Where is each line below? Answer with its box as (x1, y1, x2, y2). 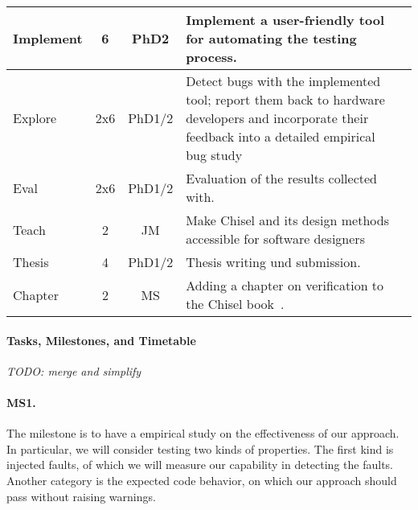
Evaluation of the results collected (186, 169, 377, 187)
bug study (186, 146, 243, 164)
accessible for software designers (186, 229, 365, 248)
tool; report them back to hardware (186, 90, 385, 109)
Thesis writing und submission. (186, 253, 361, 271)
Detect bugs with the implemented (186, 72, 381, 90)
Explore (13, 109, 57, 127)
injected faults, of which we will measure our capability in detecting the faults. (6, 456, 393, 473)
